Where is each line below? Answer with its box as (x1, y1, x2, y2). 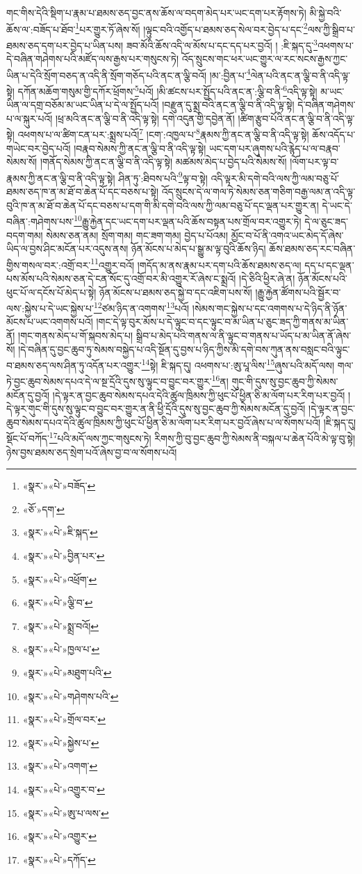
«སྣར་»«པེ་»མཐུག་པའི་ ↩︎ (22, 665, 112, 680)
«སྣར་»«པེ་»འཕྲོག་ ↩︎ (22, 572, 97, 586)
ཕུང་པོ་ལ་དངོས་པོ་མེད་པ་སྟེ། (6, 284, 97, 299)
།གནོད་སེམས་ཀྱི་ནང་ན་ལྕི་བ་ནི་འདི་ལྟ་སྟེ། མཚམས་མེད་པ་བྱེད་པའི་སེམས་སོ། (40, 154, 287, 169)
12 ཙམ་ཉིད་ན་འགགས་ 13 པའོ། (93, 299, 190, 315)
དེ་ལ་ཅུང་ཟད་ (304, 213, 348, 228)
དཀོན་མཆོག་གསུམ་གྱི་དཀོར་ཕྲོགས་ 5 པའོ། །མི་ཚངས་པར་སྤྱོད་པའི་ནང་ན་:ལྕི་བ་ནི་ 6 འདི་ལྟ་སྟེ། (17, 81, 318, 98)
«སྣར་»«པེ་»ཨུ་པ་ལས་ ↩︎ (22, 805, 109, 820)
